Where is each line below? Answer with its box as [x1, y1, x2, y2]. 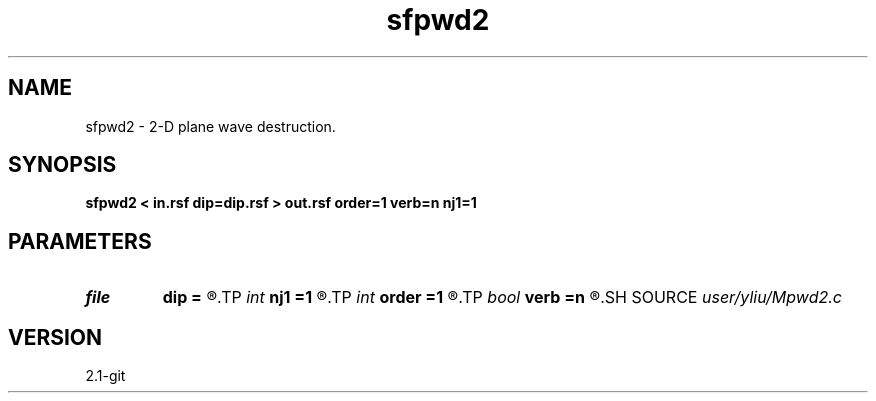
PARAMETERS [8, 228, 152, 254]
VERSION [8, 324, 103, 350]
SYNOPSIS [8, 152, 117, 178]
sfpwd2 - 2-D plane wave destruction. [85, 117, 336, 135]
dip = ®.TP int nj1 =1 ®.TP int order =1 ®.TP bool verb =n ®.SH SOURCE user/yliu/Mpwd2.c [162, 287, 842, 308]
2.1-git [85, 367, 126, 385]
